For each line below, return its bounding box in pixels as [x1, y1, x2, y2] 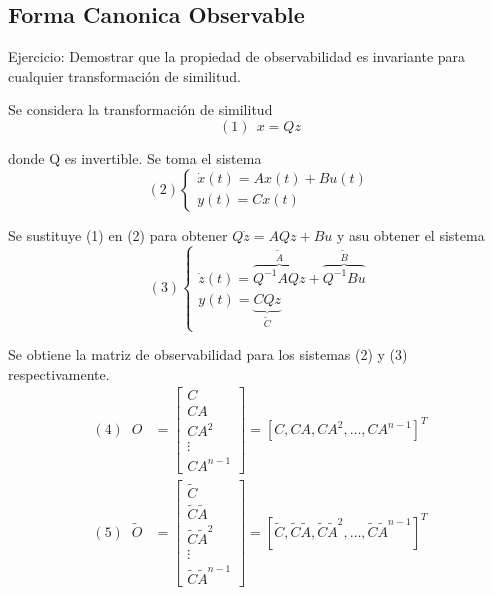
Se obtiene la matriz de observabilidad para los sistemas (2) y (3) [8, 344, 408, 365]
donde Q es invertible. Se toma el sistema [8, 147, 262, 168]
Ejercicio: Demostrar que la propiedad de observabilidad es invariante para [8, 46, 466, 67]
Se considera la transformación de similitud [8, 99, 273, 120]
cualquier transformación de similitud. [8, 65, 241, 86]
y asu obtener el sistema [337, 224, 485, 245]
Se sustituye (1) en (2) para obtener [8, 224, 228, 245]
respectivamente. [8, 363, 110, 384]
